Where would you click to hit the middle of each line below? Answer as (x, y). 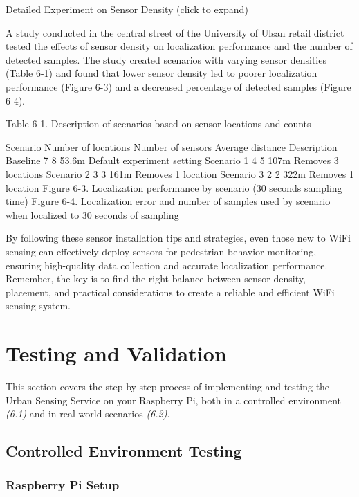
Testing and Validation (116, 353)
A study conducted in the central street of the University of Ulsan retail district (175, 32)
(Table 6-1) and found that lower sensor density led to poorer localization (162, 73)
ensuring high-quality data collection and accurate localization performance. (167, 265)
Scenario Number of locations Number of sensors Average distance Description (172, 146)
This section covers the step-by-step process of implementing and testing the (168, 386)
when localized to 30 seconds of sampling (92, 214)
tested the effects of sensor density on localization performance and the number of (179, 46)
